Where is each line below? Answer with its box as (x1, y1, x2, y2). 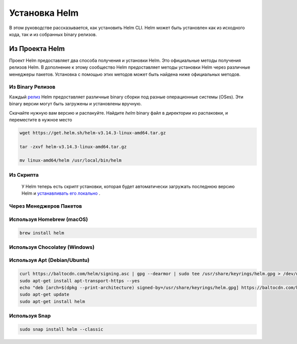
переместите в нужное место (9, 117, 72, 123)
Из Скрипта (9, 171, 39, 178)
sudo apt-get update (19, 292, 69, 298)
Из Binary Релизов (9, 84, 55, 90)
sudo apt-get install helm (19, 299, 85, 304)
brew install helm (19, 230, 64, 236)
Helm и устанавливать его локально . (21, 190, 100, 196)
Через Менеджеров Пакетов (9, 203, 82, 210)
